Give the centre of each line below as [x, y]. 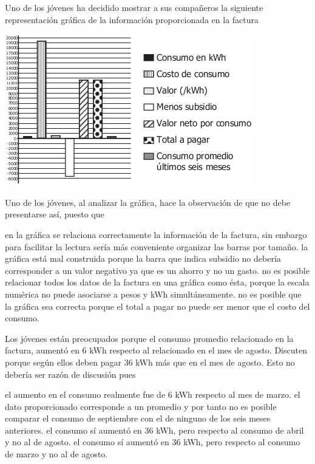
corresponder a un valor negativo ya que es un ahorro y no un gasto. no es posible [157, 270]
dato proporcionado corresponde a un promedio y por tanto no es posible [141, 406]
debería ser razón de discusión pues [70, 374]
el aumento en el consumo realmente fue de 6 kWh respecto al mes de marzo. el [153, 394]
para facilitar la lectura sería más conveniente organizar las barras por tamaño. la [157, 246]
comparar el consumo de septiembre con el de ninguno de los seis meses [138, 418]
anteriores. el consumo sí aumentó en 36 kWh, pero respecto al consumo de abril [154, 430]
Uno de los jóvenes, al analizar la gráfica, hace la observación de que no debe [148, 202]
